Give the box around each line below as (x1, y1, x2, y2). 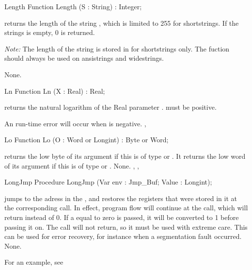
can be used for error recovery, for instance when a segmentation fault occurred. (4, 231, 242, 241)
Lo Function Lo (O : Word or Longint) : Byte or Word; (4, 135, 169, 145)
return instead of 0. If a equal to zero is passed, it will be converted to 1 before (4, 212, 239, 222)
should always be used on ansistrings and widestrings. (4, 53, 164, 63)
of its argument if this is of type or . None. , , (4, 160, 139, 170)
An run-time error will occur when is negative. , (4, 118, 146, 128)
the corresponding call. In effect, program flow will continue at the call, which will (4, 202, 248, 213)
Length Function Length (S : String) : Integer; (4, 1, 142, 11)
